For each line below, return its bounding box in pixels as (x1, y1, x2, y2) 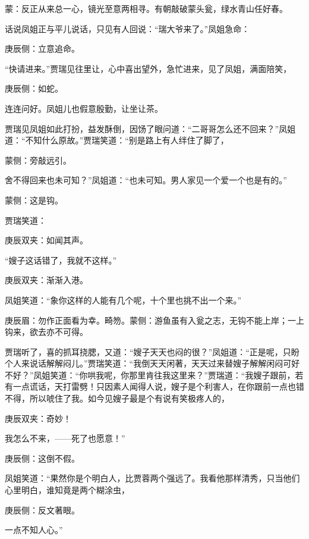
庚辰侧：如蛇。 (5, 82, 63, 95)
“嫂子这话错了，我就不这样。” (5, 253, 117, 266)
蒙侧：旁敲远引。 (5, 153, 71, 166)
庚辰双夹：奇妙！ (5, 412, 71, 424)
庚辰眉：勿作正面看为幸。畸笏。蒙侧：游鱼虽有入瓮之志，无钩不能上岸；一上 (5, 314, 304, 326)
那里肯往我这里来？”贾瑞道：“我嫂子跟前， (129, 368, 295, 381)
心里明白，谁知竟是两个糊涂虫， (5, 484, 130, 496)
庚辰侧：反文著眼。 (5, 503, 80, 516)
